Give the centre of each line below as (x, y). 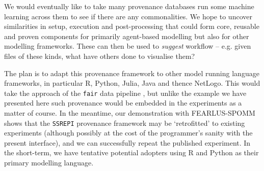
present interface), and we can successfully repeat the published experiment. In (127, 142)
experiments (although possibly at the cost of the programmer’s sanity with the (128, 133)
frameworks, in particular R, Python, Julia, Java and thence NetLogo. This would (132, 83)
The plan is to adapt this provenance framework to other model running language (132, 73)
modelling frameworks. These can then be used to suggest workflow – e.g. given (128, 46)
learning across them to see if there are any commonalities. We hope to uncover (128, 16)
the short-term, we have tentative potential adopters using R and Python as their (131, 152)
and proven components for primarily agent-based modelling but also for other (127, 36)
